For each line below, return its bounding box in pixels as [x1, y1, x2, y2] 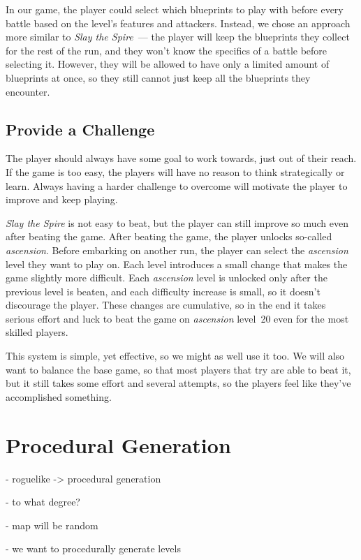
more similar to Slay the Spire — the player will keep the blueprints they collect [6, 29, 350, 44]
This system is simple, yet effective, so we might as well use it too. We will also [6, 348, 345, 363]
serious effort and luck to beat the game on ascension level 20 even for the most [6, 311, 349, 325]
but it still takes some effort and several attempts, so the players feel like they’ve [6, 376, 351, 390]
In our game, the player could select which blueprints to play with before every [6, 2, 344, 16]
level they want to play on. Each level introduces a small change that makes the [6, 256, 348, 271]
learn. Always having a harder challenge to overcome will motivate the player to [6, 178, 348, 193]
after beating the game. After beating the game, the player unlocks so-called [6, 229, 332, 244]
